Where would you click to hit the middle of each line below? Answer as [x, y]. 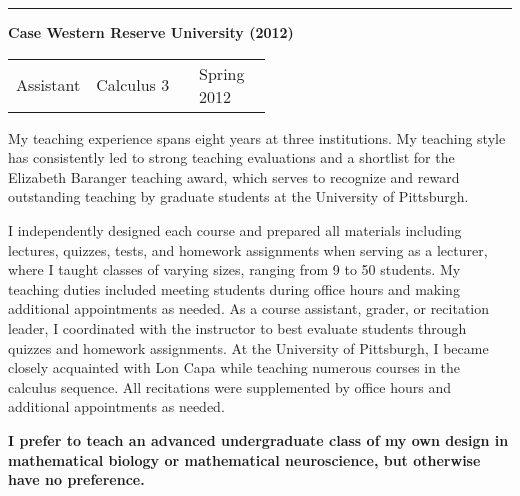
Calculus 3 [133, 85]
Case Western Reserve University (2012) [151, 32]
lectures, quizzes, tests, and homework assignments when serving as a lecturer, [248, 249]
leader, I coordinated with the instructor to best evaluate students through [237, 327]
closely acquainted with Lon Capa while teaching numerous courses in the [234, 367]
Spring [222, 73]
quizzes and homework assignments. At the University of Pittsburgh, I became [248, 347]
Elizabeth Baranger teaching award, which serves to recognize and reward [234, 176]
